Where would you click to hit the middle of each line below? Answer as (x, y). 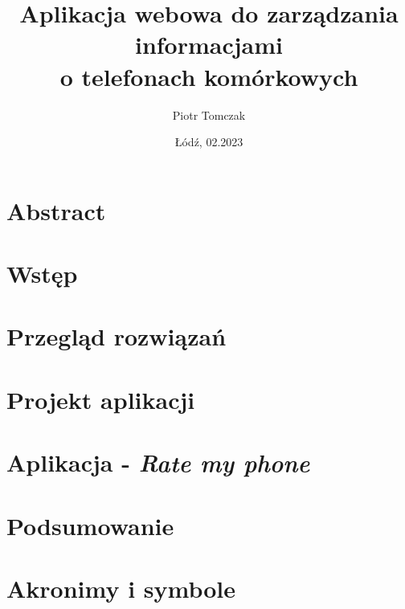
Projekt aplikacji (101, 399)
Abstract (56, 210)
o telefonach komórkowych (209, 76)
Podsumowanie (90, 525)
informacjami (209, 45)
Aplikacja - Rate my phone (158, 463)
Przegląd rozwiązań (117, 336)
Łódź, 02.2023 (209, 142)
